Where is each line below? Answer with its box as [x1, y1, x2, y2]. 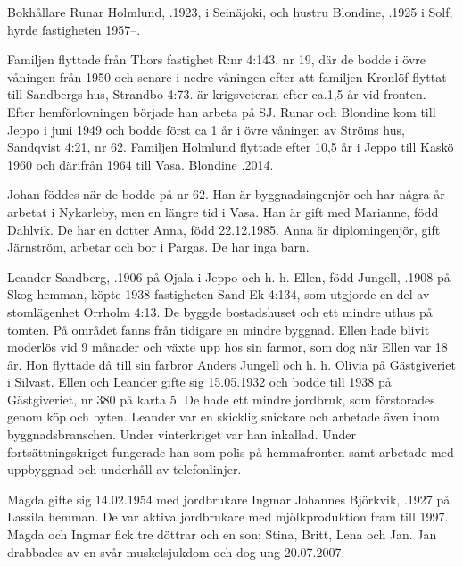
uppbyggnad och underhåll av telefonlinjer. [7, 460, 242, 479]
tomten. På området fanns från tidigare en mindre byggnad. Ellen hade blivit [7, 320, 430, 338]
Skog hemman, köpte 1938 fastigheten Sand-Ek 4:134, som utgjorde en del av [7, 285, 430, 304]
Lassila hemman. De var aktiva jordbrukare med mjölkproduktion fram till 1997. [7, 507, 449, 526]
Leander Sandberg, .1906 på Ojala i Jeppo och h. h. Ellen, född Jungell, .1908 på [7, 267, 451, 286]
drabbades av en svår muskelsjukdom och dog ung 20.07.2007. [7, 542, 345, 561]
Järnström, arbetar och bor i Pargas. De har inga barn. [7, 238, 310, 256]
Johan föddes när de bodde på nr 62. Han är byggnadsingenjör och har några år [7, 185, 445, 204]
